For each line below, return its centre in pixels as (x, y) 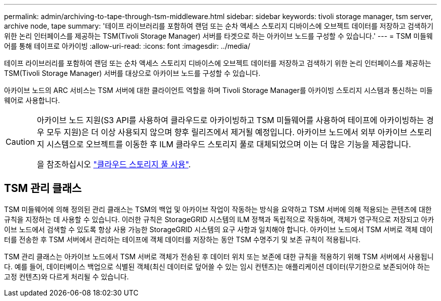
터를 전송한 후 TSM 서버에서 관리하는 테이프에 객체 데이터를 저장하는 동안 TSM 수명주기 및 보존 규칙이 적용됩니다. (182, 239)
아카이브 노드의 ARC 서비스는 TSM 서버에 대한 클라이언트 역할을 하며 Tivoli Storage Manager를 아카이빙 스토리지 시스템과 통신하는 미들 (218, 90)
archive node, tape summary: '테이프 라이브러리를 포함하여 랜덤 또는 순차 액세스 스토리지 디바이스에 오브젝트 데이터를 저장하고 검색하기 (219, 26)
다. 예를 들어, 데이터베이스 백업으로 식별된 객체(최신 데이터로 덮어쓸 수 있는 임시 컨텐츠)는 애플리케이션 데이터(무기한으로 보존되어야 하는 (217, 266)
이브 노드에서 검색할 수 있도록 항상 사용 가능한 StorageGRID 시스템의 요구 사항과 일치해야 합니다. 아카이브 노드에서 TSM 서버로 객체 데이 (218, 229)
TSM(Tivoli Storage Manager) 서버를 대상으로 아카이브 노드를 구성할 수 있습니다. (132, 73)
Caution (20, 142)
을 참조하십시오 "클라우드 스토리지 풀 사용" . (114, 164)
